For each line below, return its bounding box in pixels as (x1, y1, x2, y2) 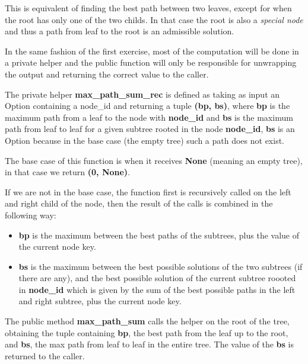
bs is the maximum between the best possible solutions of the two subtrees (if (18, 260, 303, 272)
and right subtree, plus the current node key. (18, 295, 182, 307)
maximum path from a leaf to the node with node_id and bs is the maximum (5, 111, 293, 123)
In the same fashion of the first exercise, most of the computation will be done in (5, 44, 299, 57)
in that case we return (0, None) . (5, 166, 131, 178)
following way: (5, 208, 56, 221)
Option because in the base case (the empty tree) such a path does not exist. (5, 134, 285, 146)
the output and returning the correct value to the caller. (5, 67, 209, 80)
